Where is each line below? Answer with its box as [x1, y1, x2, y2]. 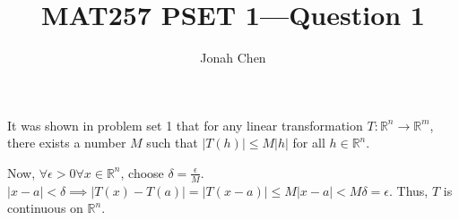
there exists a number [7, 133, 126, 152]
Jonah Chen [200, 48, 266, 67]
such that [146, 133, 198, 152]
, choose [120, 163, 164, 182]
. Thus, [389, 181, 429, 199]
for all [292, 133, 325, 152]
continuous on [7, 199, 83, 217]
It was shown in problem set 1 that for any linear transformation [7, 115, 363, 134]
